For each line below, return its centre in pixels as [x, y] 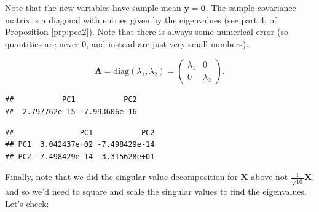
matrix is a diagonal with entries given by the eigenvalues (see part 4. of [141, 19]
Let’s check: [27, 203]
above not [270, 177]
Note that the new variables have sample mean [93, 7]
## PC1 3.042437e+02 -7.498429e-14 [80, 145]
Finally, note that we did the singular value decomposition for [121, 177]
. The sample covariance [251, 7]
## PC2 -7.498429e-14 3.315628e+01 [80, 156]
